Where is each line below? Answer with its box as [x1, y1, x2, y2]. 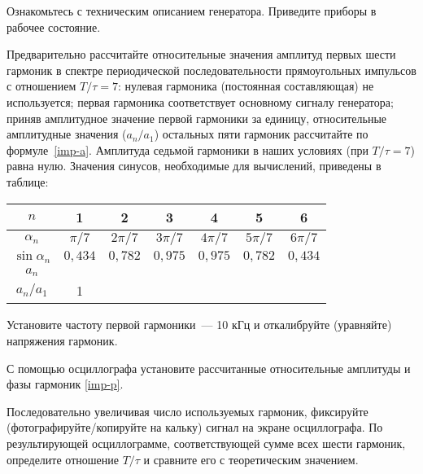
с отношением [7, 77, 76, 94]
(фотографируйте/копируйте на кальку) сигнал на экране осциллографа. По [7, 419, 383, 436]
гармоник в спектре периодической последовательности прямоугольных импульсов [7, 61, 416, 78]
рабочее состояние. [7, 18, 101, 35]
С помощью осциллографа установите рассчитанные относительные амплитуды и [7, 359, 411, 376]
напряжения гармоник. [7, 332, 118, 349]
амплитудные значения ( [7, 125, 127, 143]
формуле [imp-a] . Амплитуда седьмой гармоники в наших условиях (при [7, 141, 368, 158]
